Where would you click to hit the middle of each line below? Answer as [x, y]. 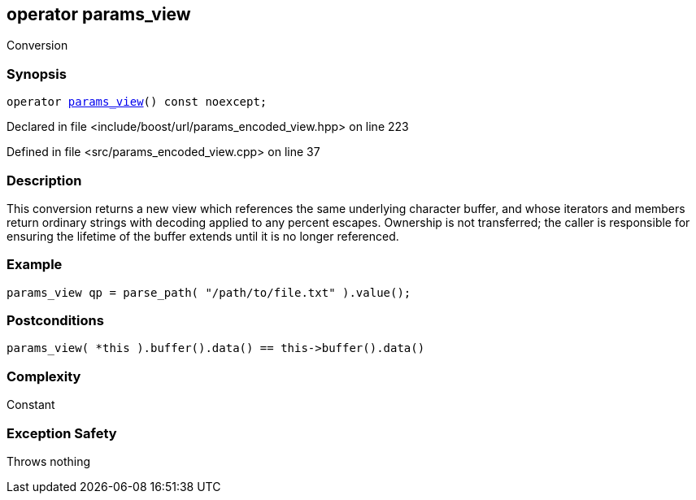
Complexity [44, 376]
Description [44, 180]
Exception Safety [62, 433]
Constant [31, 405]
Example [35, 265]
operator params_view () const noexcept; [137, 102]
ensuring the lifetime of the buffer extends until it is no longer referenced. [203, 236]
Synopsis [37, 74]
